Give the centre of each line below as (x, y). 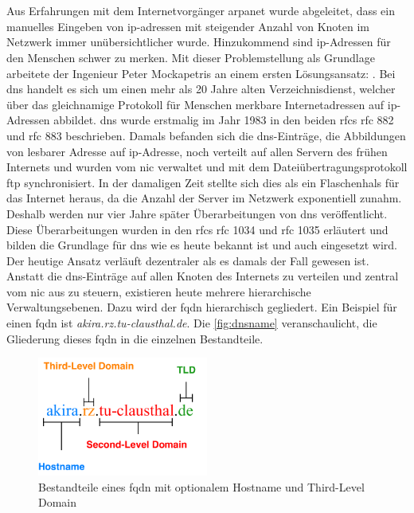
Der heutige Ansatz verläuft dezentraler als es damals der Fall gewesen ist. (188, 260)
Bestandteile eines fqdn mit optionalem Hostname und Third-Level (201, 486)
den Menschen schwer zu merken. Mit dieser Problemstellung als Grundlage (191, 57)
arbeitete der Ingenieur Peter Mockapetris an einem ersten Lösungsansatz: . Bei (201, 73)
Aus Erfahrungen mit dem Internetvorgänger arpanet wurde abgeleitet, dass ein (201, 11)
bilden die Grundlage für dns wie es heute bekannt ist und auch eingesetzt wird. (202, 245)
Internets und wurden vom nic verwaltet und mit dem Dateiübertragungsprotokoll (207, 167)
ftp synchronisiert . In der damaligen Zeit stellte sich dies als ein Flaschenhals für (203, 182)
